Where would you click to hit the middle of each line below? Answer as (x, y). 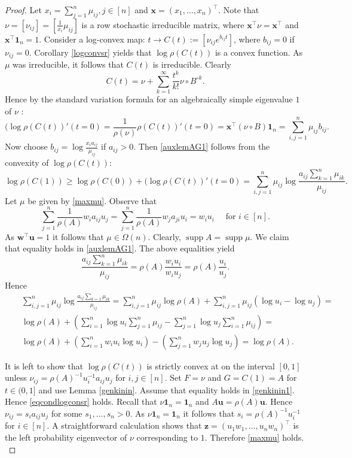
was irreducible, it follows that (68, 64)
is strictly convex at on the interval (211, 366)
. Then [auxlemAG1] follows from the (202, 146)
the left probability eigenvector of (66, 437)
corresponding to (167, 437)
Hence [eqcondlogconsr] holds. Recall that (81, 401)
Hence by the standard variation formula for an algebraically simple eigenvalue (149, 99)
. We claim (270, 236)
